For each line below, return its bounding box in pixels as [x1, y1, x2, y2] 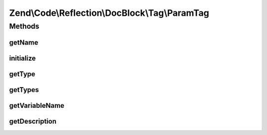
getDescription [9, 117, 57, 126]
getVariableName [9, 101, 64, 110]
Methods [9, 22, 40, 31]
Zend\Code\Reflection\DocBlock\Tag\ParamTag [9, 7, 210, 18]
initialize [9, 54, 36, 62]
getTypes [9, 86, 39, 94]
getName [9, 38, 39, 46]
